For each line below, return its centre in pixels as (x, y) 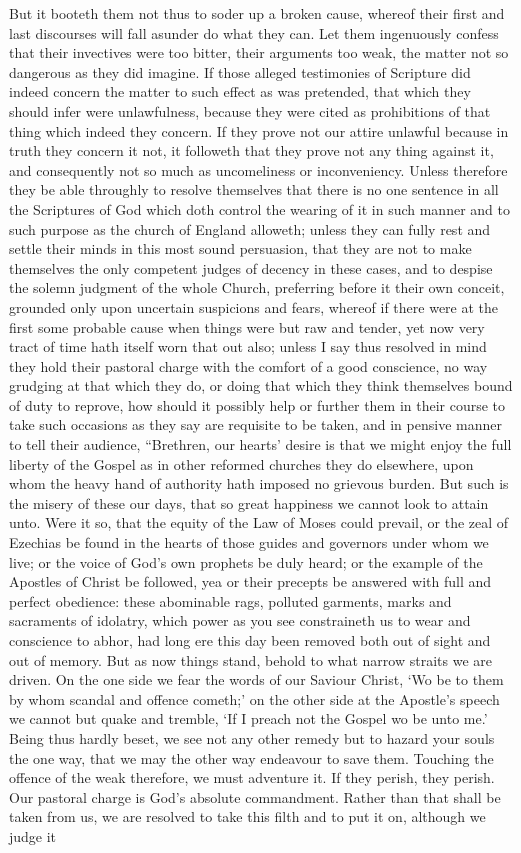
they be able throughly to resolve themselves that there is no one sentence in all (254, 189)
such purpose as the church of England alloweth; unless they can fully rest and (250, 228)
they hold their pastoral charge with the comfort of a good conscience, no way (248, 365)
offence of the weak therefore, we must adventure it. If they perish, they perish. (252, 777)
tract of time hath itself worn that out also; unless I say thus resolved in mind (248, 346)
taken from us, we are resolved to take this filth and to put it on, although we (247, 816)
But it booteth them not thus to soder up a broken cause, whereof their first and (257, 13)
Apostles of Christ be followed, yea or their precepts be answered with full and (250, 581)
